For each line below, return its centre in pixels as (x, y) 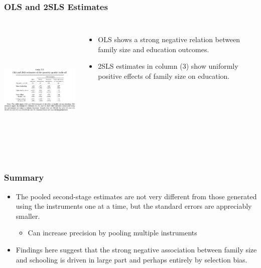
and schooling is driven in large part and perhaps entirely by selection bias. (132, 259)
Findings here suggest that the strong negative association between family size (136, 250)
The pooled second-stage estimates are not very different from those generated (136, 196)
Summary (24, 177)
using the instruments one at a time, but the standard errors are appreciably (134, 206)
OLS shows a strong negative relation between (169, 39)
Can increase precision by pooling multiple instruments (112, 233)
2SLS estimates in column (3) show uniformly (168, 66)
